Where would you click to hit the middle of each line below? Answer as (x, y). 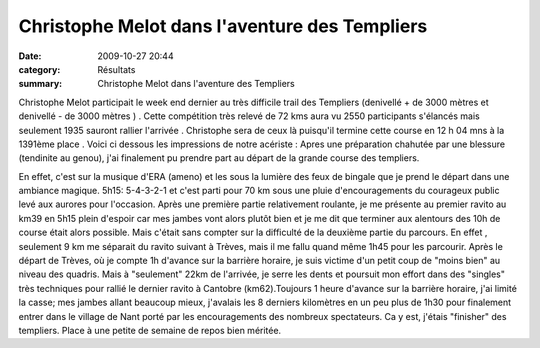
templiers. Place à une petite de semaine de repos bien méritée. (150, 330)
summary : (40, 84)
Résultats (116, 69)
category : (39, 69)
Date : (30, 56)
